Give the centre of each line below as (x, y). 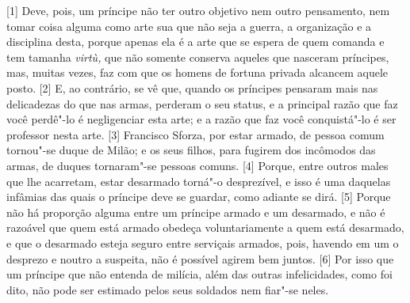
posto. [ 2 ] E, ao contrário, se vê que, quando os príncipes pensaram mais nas (192, 87)
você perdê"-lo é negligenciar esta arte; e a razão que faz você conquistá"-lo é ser (201, 119)
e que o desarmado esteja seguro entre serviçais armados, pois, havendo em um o (203, 242)
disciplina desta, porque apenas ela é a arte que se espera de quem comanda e (195, 42)
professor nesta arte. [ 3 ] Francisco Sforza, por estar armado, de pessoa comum (195, 134)
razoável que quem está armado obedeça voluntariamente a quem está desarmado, (205, 227)
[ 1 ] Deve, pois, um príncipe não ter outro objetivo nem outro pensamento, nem (198, 10)
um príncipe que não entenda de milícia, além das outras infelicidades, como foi (199, 274)
